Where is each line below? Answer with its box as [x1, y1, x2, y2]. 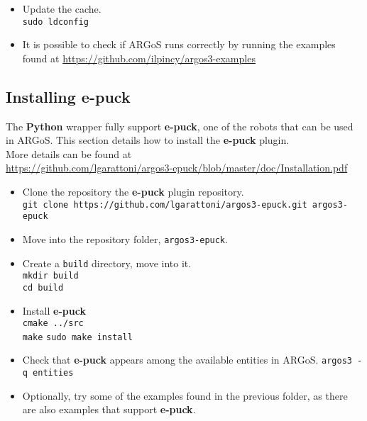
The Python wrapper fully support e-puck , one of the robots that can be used [6, 118, 354, 133]
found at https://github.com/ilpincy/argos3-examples [22, 50, 256, 65]
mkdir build [22, 271, 79, 281]
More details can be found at [6, 146, 132, 161]
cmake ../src [22, 318, 84, 329]
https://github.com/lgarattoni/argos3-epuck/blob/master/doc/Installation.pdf [6, 160, 348, 175]
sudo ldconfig [22, 16, 89, 27]
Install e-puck [22, 303, 86, 318]
